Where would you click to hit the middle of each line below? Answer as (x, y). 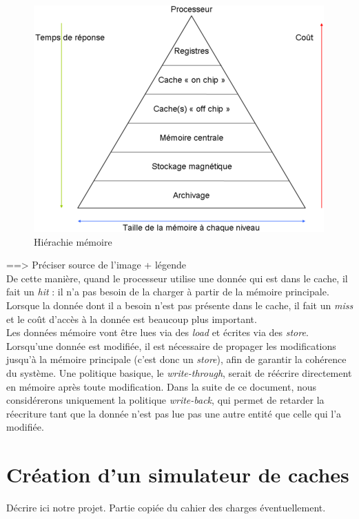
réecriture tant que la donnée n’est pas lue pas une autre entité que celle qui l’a (174, 413)
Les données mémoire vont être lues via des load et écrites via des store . (157, 332)
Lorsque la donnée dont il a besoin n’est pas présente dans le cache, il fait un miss (180, 305)
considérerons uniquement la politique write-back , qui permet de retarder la (165, 400)
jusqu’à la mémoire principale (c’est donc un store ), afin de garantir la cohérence (176, 359)
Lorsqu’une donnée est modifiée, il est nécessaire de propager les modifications (171, 345)
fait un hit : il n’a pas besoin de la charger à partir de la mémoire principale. (168, 292)
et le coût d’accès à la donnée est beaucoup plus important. (132, 319)
